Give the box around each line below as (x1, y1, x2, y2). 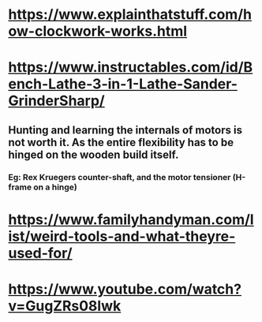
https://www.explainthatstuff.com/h (8, 6, 253, 24)
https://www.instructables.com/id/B (8, 58, 253, 77)
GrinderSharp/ (8, 92, 105, 110)
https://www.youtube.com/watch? (8, 280, 242, 298)
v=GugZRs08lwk (8, 298, 122, 315)
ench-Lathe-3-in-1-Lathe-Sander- (8, 75, 238, 93)
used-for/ (8, 244, 73, 262)
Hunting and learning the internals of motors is (8, 123, 243, 137)
